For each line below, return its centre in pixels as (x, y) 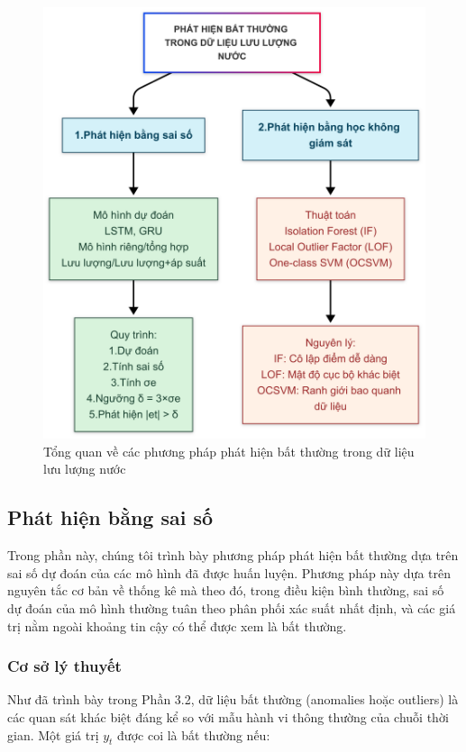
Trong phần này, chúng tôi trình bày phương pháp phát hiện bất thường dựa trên (233, 555)
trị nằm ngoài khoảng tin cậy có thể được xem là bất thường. (177, 625)
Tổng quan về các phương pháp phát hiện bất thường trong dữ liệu (229, 451)
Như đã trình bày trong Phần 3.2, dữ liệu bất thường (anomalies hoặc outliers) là (233, 699)
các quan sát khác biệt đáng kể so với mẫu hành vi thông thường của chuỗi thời (228, 716)
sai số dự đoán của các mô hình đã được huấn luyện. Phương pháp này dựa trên (229, 572)
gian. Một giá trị (53, 734)
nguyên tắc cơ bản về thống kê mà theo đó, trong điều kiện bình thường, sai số (226, 590)
